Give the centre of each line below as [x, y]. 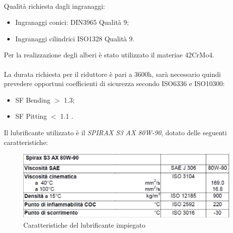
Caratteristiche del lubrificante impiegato [84, 225]
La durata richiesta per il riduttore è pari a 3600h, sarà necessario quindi [112, 74]
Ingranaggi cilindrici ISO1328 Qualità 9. [75, 38]
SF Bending [33, 99]
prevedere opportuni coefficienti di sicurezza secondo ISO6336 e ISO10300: [114, 83]
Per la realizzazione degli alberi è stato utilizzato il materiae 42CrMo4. [109, 55]
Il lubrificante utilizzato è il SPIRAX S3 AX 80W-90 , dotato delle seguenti [116, 132]
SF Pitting [31, 116]
